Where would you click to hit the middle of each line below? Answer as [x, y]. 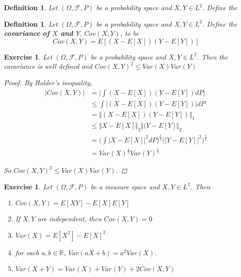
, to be [129, 33]
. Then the [212, 56]
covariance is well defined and [48, 66]
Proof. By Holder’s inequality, [48, 82]
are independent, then [70, 219]
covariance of [27, 33]
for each [27, 252]
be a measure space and [125, 186]
